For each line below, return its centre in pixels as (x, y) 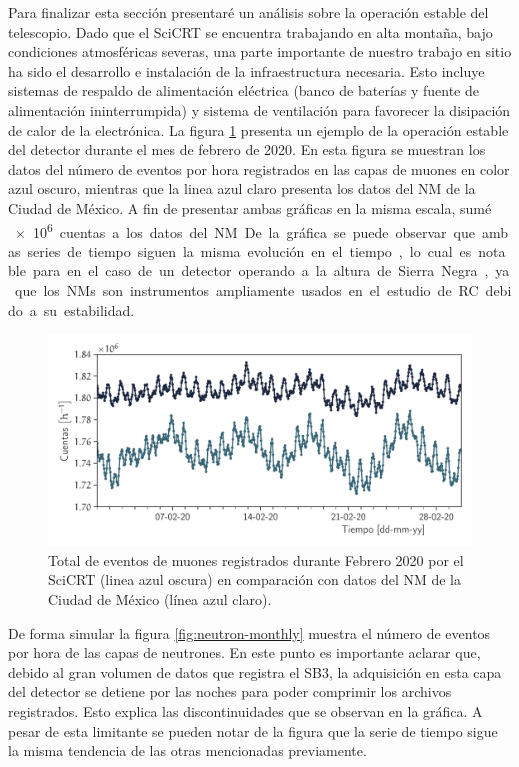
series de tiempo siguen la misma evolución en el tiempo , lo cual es (249, 250)
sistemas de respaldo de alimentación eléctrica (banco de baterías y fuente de (244, 90)
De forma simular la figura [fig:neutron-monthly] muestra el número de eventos (249, 632)
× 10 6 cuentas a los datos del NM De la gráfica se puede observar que (245, 230)
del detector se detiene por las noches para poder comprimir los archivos (230, 691)
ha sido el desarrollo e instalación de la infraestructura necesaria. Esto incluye (246, 70)
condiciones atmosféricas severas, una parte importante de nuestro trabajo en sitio (260, 51)
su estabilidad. (89, 309)
